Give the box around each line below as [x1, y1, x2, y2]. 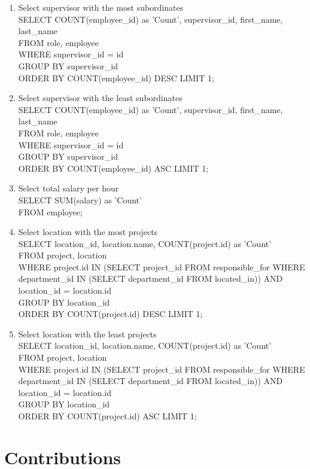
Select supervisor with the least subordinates [18, 92, 183, 104]
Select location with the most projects [18, 226, 158, 238]
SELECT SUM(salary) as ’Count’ [18, 193, 142, 206]
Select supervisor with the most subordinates [18, 1, 184, 13]
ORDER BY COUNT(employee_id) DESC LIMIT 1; [18, 71, 214, 84]
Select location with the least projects [18, 327, 157, 340]
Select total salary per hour [18, 182, 119, 194]
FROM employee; [18, 205, 83, 218]
